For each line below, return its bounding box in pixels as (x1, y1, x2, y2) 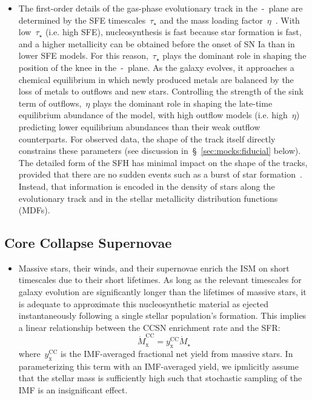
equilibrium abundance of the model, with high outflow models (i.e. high (18, 108, 288, 121)
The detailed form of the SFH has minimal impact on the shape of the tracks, (18, 156, 308, 168)
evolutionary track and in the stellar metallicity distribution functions (18, 192, 278, 204)
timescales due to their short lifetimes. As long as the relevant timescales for (18, 273, 302, 286)
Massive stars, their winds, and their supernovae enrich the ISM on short (18, 261, 290, 274)
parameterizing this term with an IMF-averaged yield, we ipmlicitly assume (18, 359, 299, 372)
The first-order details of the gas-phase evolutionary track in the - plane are (18, 2, 303, 14)
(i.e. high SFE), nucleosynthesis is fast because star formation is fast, (45, 25, 302, 38)
